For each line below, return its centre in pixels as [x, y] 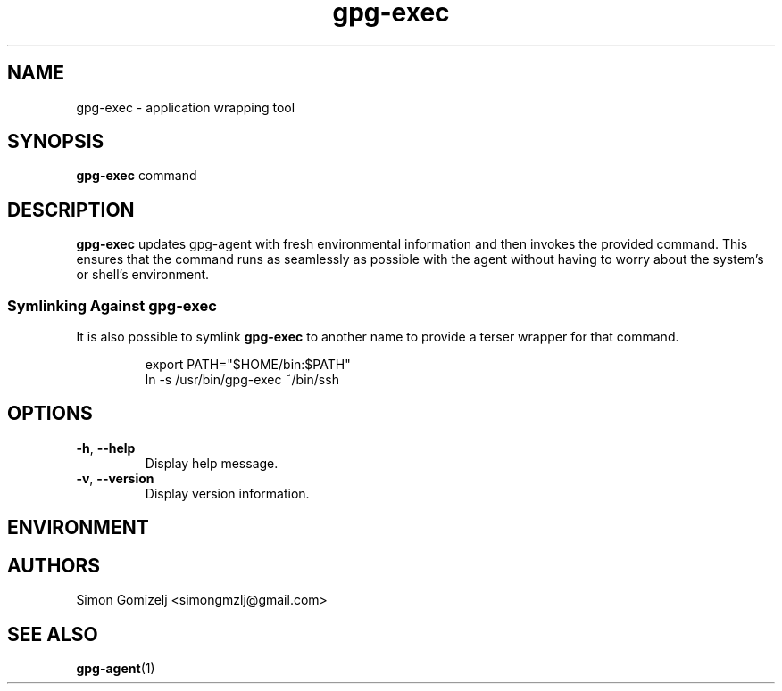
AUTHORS [54, 565]
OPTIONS [50, 414]
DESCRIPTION [71, 210]
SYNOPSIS [56, 142]
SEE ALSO [53, 634]
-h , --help [106, 448]
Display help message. [212, 463]
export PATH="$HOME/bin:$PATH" [248, 365]
